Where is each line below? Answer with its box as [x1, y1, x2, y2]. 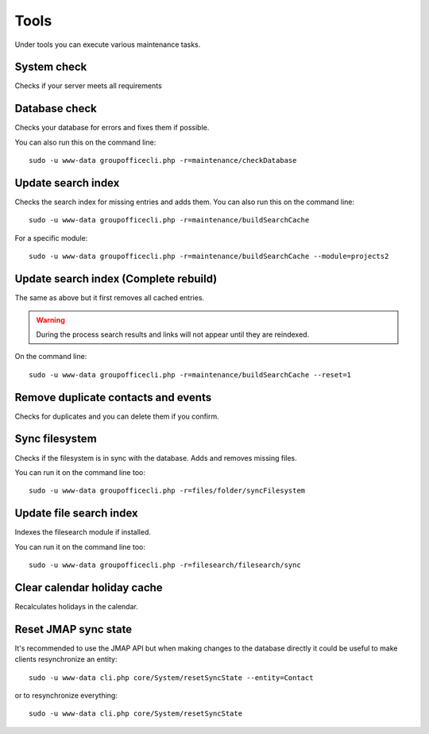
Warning [36, 315, 65, 325]
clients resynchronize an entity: [14, 655, 118, 664]
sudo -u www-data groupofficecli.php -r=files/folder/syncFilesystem [29, 486, 306, 496]
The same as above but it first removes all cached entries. [14, 293, 205, 303]
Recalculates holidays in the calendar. [14, 601, 138, 611]
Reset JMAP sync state [14, 622, 133, 635]
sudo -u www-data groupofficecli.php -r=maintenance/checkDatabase [29, 156, 297, 165]
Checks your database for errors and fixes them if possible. [14, 123, 210, 133]
